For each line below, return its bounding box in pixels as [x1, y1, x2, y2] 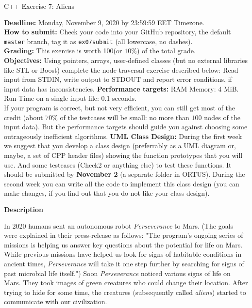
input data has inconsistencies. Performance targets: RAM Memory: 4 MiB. [4, 83, 239, 93]
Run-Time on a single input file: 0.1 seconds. [4, 93, 137, 103]
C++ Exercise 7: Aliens [4, 1, 75, 11]
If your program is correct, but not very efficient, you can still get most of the [4, 103, 235, 112]
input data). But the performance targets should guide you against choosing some [4, 122, 248, 132]
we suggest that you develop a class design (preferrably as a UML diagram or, [4, 140, 236, 151]
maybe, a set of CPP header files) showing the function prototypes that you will [4, 150, 243, 160]
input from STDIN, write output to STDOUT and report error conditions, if [4, 74, 232, 84]
